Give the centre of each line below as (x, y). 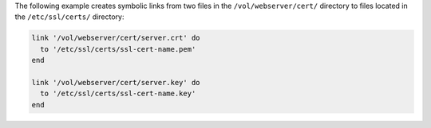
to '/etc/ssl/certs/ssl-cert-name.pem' (118, 49)
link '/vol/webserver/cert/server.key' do (116, 82)
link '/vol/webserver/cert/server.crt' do (116, 38)
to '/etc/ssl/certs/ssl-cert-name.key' (118, 94)
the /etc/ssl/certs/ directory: (69, 17)
